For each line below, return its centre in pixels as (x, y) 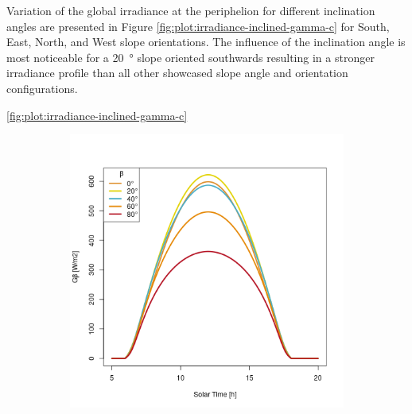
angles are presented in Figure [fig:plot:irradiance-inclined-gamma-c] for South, (198, 26)
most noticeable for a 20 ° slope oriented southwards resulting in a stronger (190, 57)
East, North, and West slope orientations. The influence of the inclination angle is (206, 42)
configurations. (42, 88)
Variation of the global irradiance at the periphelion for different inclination (191, 10)
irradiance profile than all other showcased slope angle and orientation (177, 73)
